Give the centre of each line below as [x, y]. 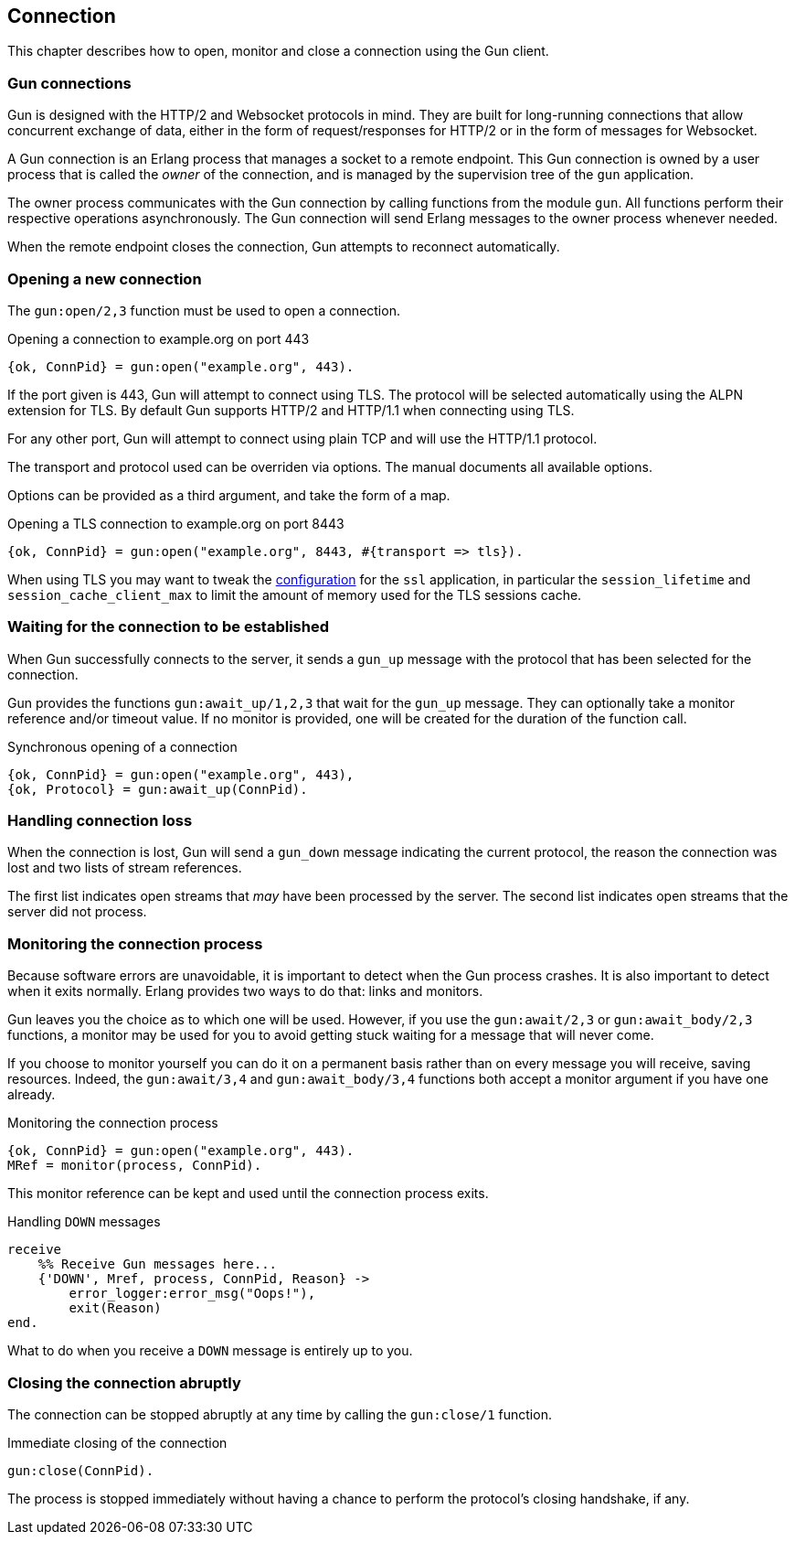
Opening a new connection [105, 278]
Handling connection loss [100, 821]
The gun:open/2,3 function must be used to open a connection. [204, 310]
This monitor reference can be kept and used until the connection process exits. [248, 1194]
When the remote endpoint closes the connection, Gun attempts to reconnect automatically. [284, 247]
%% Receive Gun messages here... [158, 1264]
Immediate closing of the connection [117, 1442]
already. [32, 1095]
